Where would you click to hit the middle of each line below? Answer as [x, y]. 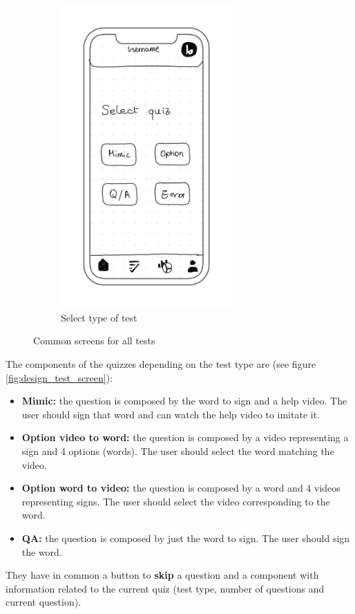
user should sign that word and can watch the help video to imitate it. [171, 414]
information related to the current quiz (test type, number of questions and [165, 588]
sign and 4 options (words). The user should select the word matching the [178, 451]
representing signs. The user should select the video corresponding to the [176, 501]
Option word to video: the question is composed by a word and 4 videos [181, 488]
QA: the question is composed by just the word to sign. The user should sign [186, 538]
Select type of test [99, 317]
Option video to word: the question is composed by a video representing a [185, 437]
